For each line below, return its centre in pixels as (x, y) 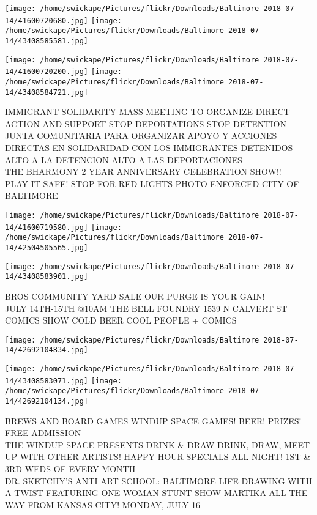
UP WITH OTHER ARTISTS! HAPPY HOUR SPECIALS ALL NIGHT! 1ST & (158, 457)
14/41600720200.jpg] (47, 72)
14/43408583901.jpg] (47, 277)
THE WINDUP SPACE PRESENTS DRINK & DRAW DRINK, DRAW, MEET (158, 444)
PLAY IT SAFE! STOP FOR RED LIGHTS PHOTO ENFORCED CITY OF (152, 183)
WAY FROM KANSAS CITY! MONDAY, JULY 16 (103, 504)
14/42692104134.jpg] (47, 401)
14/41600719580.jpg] (47, 227)
